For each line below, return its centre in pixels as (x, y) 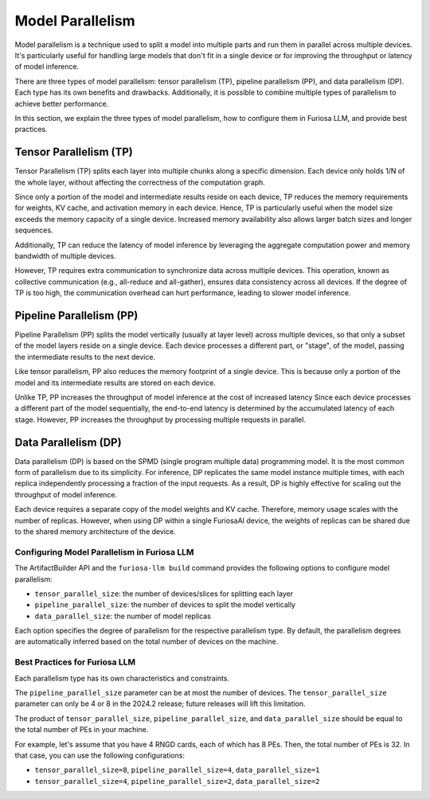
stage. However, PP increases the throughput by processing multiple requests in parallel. (160, 419)
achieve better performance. (62, 103)
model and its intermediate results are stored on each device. (115, 383)
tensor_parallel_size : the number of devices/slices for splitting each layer (164, 594)
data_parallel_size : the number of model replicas (123, 616)
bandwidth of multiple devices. (65, 255)
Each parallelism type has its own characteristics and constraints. (122, 678)
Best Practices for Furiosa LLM (75, 662)
